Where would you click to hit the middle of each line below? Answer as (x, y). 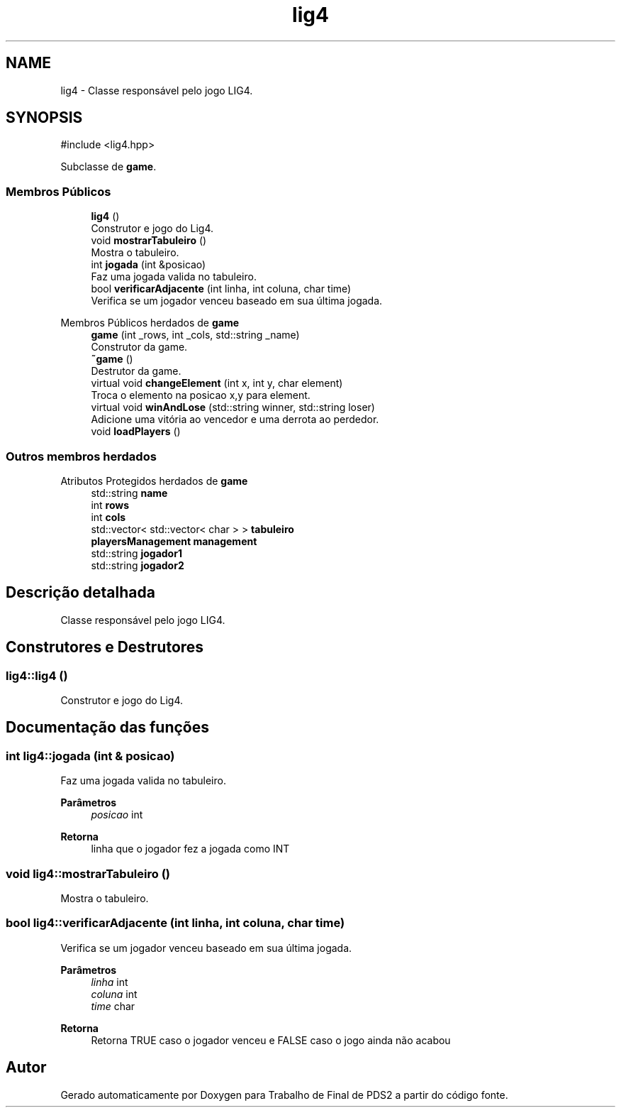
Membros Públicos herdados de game (150, 323)
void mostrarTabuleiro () (149, 241)
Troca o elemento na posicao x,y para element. (201, 395)
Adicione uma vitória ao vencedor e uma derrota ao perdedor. (235, 420)
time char (113, 1006)
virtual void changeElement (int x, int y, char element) (217, 383)
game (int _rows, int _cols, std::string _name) (195, 335)
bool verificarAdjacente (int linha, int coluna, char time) (221, 289)
